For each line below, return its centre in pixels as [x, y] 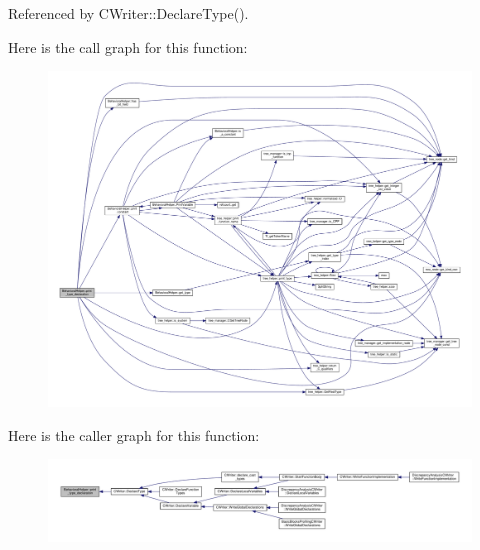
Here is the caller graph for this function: [134, 434]
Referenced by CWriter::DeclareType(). [128, 13]
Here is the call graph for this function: [128, 46]
